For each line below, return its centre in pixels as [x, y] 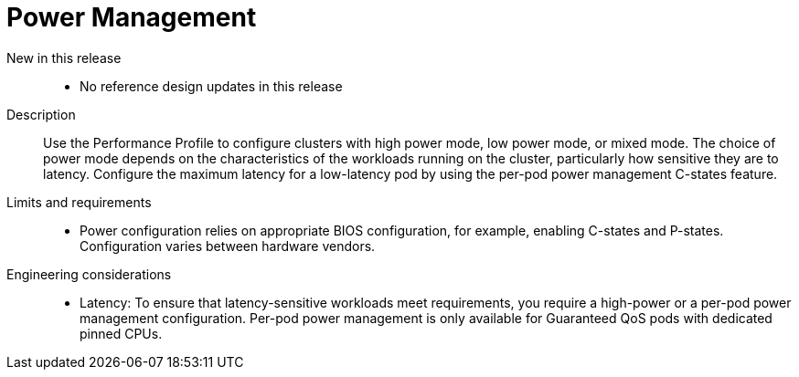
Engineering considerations [89, 274]
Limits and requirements [79, 202]
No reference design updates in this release [211, 86]
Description [41, 114]
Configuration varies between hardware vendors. [228, 246]
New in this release [64, 58]
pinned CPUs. [121, 333]
